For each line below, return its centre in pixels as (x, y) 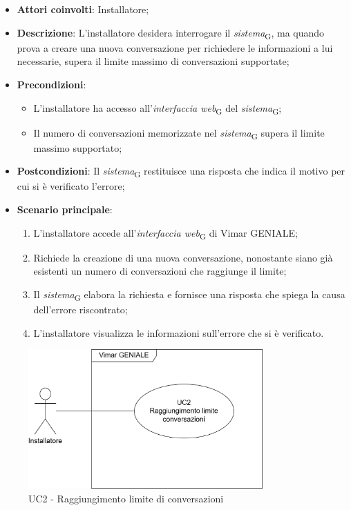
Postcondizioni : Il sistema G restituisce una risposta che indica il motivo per (181, 172)
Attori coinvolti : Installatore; (83, 9)
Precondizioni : (51, 84)
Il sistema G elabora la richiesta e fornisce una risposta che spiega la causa (189, 295)
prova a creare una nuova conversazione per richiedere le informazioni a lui (175, 47)
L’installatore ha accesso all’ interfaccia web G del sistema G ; (158, 108)
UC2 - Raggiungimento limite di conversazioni (126, 498)
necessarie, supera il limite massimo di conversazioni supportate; (153, 61)
